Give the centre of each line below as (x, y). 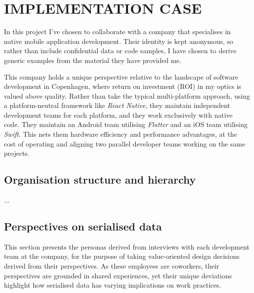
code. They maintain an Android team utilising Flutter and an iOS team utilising (126, 124)
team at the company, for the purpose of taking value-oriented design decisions (122, 256)
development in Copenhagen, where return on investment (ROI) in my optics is (123, 86)
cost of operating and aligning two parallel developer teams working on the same (125, 143)
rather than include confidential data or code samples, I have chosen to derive (120, 51)
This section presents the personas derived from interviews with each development (127, 246)
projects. (17, 153)
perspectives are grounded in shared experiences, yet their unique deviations (118, 275)
